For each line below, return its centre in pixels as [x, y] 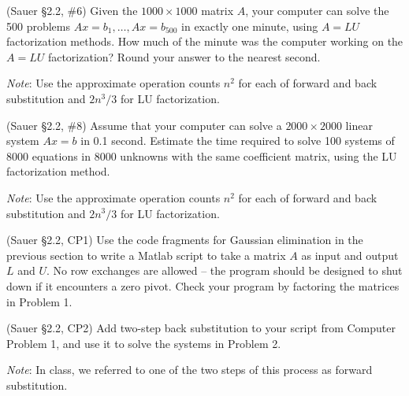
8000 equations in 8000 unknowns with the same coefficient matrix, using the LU [202, 155]
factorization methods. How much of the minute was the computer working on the [205, 41]
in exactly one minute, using [250, 26]
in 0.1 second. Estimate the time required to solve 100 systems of [238, 141]
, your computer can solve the [317, 10]
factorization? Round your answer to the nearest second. [184, 56]
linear [359, 125]
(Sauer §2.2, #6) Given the [72, 10]
